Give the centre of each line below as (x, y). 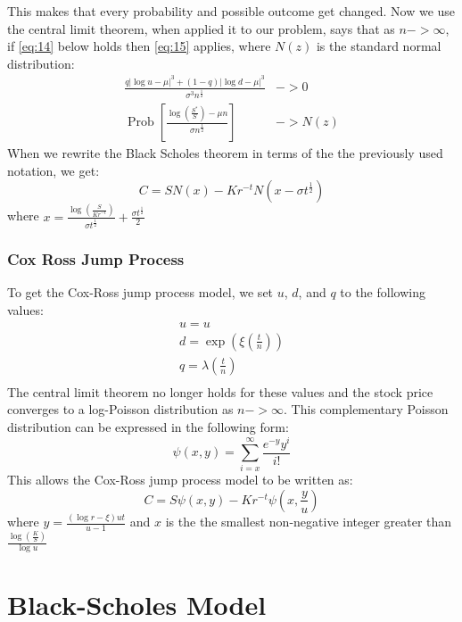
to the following (383, 292)
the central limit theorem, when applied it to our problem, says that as (201, 28)
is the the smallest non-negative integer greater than (309, 522)
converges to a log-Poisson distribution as (120, 409)
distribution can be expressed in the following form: (148, 426)
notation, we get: (54, 170)
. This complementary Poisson (366, 409)
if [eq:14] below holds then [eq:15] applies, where (139, 46)
